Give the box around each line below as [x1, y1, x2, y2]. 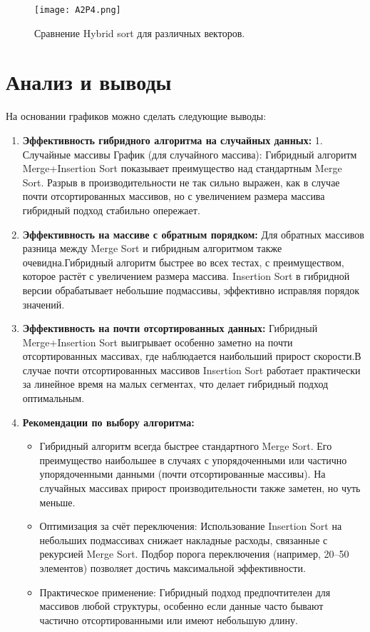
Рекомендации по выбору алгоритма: [22, 414, 195, 429]
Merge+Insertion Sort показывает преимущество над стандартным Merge [22, 161, 342, 176]
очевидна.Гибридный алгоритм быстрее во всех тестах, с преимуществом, [22, 254, 344, 269]
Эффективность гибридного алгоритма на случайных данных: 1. [22, 132, 323, 147]
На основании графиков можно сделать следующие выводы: [6, 109, 267, 124]
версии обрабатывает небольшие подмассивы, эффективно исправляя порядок [22, 282, 360, 297]
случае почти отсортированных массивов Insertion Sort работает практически [22, 362, 361, 377]
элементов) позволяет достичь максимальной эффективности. [39, 561, 306, 575]
